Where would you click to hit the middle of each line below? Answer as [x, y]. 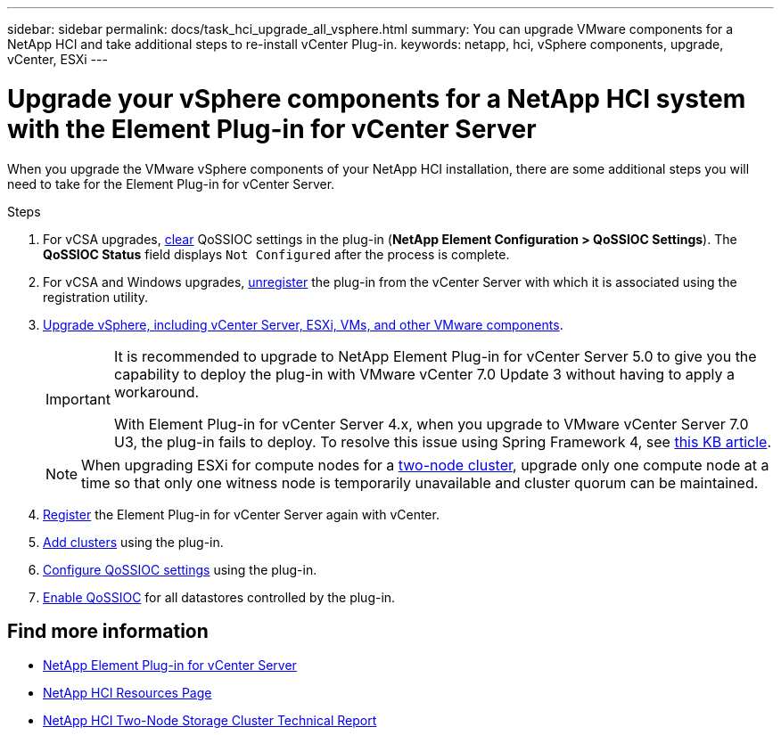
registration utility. [96, 297]
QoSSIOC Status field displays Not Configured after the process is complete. [276, 254]
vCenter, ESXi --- [58, 59]
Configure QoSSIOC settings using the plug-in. [180, 569]
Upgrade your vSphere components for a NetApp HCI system [377, 98]
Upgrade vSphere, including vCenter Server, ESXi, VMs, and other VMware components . [303, 324]
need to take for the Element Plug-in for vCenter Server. [171, 184]
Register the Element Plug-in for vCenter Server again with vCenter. [241, 514]
